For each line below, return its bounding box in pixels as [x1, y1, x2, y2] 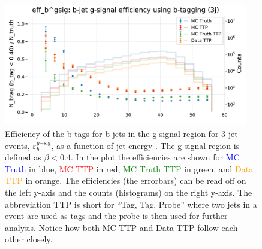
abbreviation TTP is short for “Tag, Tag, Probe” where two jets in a [5, 198, 257, 210]
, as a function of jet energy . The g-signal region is [51, 139, 240, 151]
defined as [5, 151, 41, 163]
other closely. [5, 233, 53, 245]
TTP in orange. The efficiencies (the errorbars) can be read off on [5, 174, 246, 187]
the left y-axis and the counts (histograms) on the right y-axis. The [5, 186, 252, 198]
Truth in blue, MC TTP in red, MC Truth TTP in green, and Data [5, 162, 254, 175]
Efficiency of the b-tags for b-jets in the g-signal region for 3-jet [5, 127, 238, 139]
